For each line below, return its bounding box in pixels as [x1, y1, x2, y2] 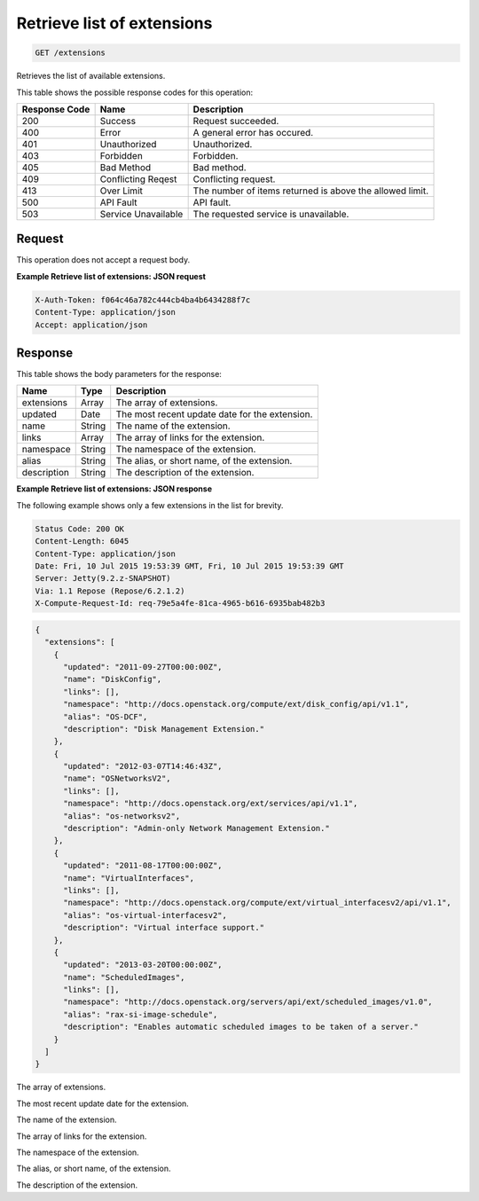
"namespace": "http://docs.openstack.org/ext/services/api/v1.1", [63, 798, 358, 809]
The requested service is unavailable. [192, 208, 349, 220]
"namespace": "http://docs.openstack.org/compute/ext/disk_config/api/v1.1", [63, 699, 410, 710]
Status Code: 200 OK [35, 523, 124, 534]
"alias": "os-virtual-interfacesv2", [63, 910, 228, 920]
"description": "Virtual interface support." [63, 922, 265, 933]
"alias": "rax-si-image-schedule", [63, 1009, 218, 1019]
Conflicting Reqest [99, 173, 177, 185]
